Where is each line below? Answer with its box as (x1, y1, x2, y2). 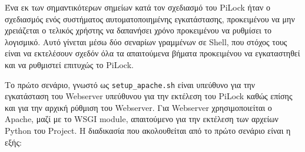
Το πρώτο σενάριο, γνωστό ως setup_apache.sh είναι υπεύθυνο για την (5, 78, 256, 90)
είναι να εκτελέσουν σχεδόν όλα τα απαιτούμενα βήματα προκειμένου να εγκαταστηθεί (5, 47, 300, 59)
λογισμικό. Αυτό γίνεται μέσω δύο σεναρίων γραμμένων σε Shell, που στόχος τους (5, 35, 287, 48)
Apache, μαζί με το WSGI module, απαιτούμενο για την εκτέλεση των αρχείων (5, 113, 279, 125)
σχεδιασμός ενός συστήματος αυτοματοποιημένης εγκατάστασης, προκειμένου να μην (5, 12, 295, 25)
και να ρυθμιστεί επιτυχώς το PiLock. (5, 58, 134, 70)
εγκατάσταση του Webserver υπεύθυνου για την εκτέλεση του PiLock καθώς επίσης (5, 90, 293, 102)
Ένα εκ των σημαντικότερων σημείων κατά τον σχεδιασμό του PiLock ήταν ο (5, 1, 270, 13)
